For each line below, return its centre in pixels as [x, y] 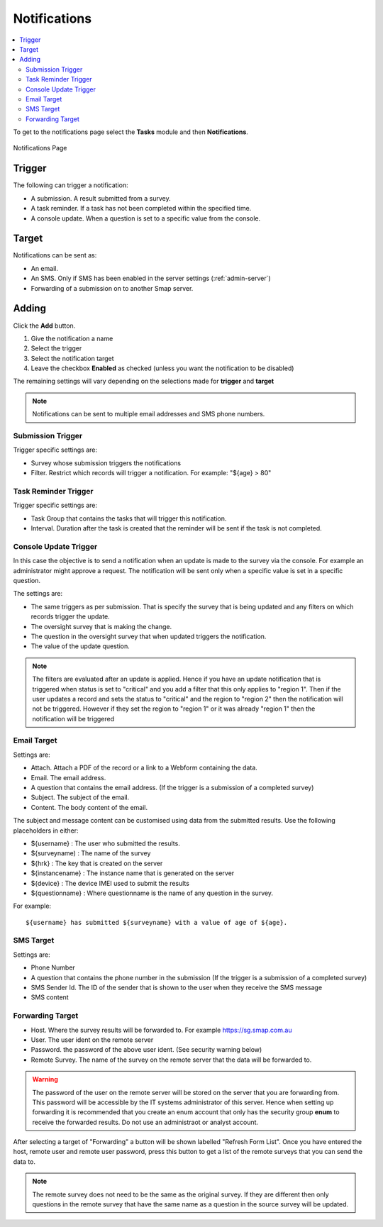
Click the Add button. [44, 326]
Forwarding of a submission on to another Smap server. [112, 288]
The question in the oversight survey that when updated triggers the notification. [149, 636]
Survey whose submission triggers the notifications [106, 463]
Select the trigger [56, 348]
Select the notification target [72, 358]
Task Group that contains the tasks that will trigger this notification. [129, 518]
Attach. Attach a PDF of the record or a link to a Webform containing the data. [144, 768]
